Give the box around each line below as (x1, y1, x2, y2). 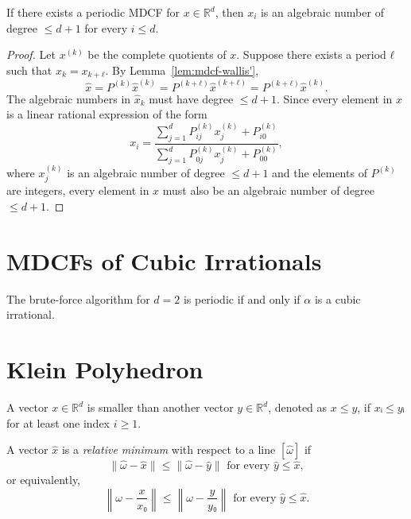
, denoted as (268, 399, 328, 416)
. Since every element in (276, 90, 393, 107)
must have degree (149, 90, 234, 107)
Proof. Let (6, 46, 56, 63)
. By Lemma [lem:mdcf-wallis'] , (105, 61, 259, 78)
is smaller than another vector (87, 399, 234, 416)
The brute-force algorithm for (6, 290, 150, 307)
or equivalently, (6, 471, 81, 488)
